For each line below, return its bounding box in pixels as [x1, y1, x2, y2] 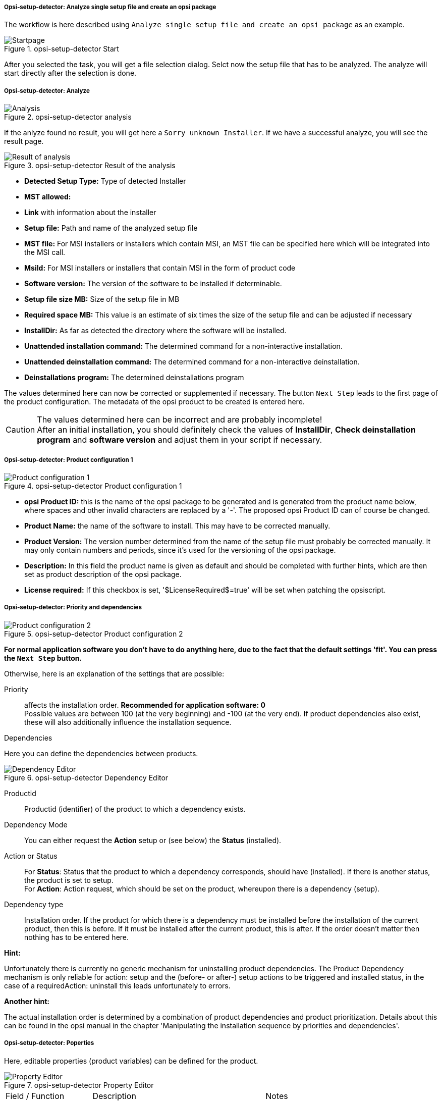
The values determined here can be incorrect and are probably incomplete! [37, 414, 322, 425]
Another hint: [4, 996, 50, 1006]
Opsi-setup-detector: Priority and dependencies [4, 604, 142, 611]
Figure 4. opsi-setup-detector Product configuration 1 [4, 481, 182, 490]
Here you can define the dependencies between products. [4, 749, 198, 758]
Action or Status [4, 851, 58, 860]
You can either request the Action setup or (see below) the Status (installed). [24, 835, 282, 845]
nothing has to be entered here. [24, 932, 129, 941]
